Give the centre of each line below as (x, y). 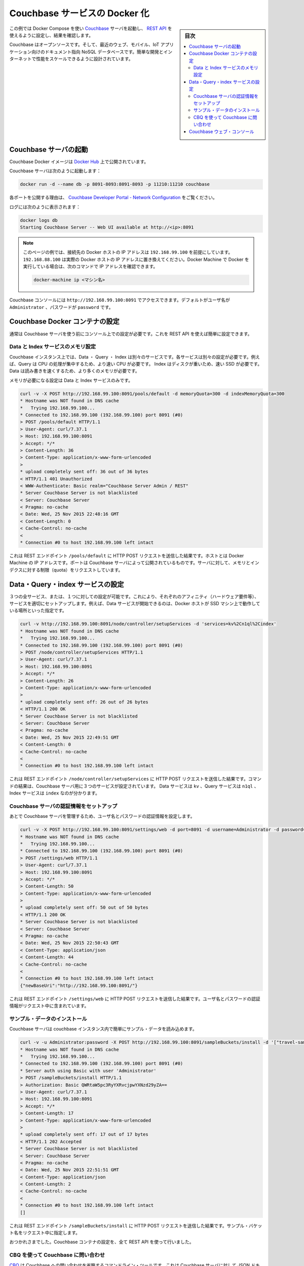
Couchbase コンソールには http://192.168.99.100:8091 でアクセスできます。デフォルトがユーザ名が (120, 300)
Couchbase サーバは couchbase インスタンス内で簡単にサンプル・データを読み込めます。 (103, 1029)
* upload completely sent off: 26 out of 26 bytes (84, 702)
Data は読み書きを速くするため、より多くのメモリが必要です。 (74, 371)
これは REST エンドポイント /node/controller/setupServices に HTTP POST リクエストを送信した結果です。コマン (136, 779)
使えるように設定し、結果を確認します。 (51, 35)
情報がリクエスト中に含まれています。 (49, 1006)
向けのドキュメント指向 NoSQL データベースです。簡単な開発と (98, 52)
